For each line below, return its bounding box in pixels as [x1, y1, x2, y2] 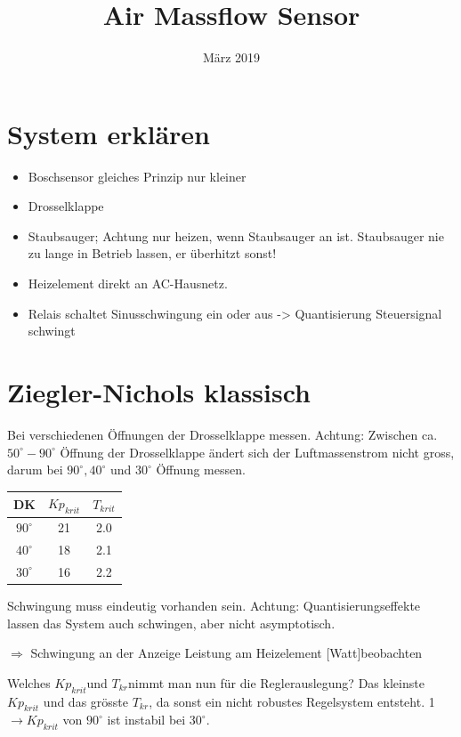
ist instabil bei [107, 710, 186, 729]
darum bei [7, 460, 63, 479]
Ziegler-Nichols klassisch [7, 374, 311, 409]
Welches [7, 673, 51, 692]
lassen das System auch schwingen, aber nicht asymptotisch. [7, 613, 336, 632]
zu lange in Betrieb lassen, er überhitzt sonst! [28, 244, 277, 263]
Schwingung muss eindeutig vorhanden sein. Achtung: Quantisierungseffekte [7, 596, 421, 615]
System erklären [7, 115, 210, 151]
